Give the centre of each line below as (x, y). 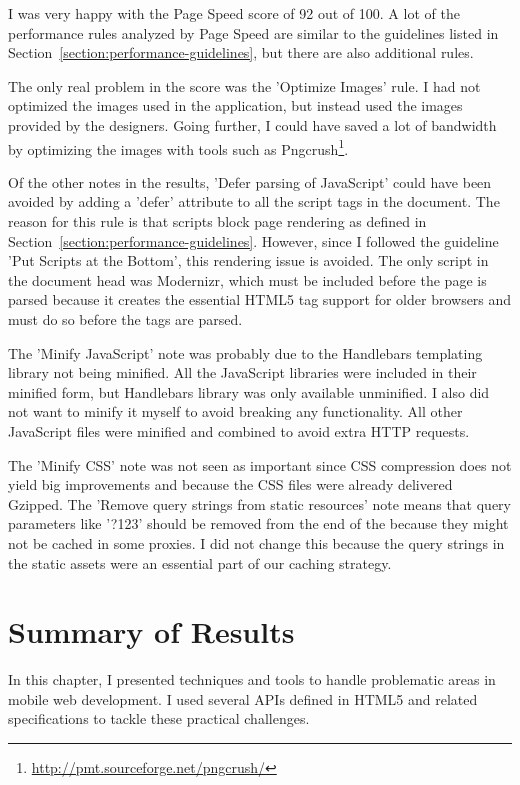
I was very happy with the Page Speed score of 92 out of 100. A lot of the (234, 13)
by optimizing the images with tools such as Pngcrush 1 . (178, 147)
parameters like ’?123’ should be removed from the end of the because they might (258, 523)
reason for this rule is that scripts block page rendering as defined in (217, 221)
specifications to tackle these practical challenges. (159, 718)
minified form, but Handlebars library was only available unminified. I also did (249, 391)
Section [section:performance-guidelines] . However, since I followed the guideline (253, 240)
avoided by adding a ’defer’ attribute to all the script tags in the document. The (254, 201)
